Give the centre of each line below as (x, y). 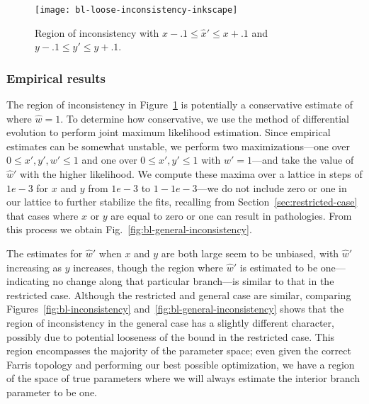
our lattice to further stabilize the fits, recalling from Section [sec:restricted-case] (182, 202)
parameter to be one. (52, 392)
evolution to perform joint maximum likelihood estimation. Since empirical (169, 132)
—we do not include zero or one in (272, 187)
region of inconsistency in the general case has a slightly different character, (170, 322)
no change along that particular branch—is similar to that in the (193, 281)
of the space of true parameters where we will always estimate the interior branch (183, 378)
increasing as (34, 267)
